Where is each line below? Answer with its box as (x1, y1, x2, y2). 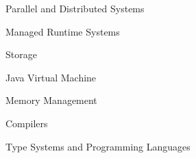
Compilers (5, 116, 48, 130)
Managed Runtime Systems (5, 24, 120, 38)
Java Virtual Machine (5, 70, 97, 84)
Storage (5, 47, 37, 62)
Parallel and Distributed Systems (5, 1, 145, 15)
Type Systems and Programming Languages (5, 139, 191, 153)
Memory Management (5, 93, 97, 107)
